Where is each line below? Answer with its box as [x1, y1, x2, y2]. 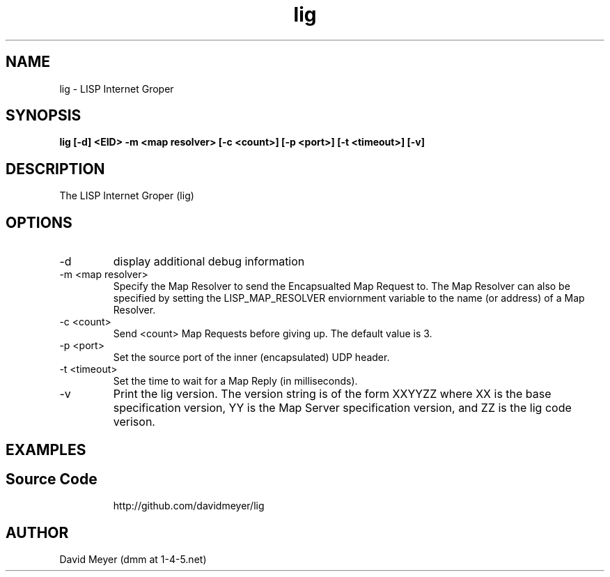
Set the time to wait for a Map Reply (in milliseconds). [113, 375, 358, 387]
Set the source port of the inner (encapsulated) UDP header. [113, 351, 390, 364]
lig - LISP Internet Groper [59, 82, 174, 95]
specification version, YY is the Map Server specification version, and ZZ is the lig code [113, 401, 572, 415]
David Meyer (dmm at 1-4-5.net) [59, 553, 207, 566]
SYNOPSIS [6, 107, 81, 125]
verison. [113, 415, 155, 429]
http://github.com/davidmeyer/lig [113, 500, 265, 512]
